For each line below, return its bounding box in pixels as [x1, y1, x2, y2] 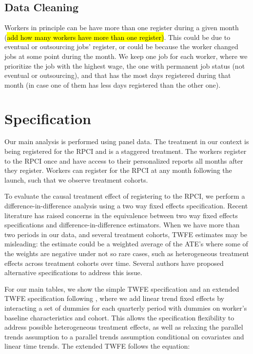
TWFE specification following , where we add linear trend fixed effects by [4, 293, 224, 303]
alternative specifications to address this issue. [4, 267, 142, 278]
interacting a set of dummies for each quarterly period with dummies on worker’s [4, 302, 247, 313]
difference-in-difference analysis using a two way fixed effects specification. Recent [4, 201, 248, 211]
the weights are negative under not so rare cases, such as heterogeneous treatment [4, 248, 249, 259]
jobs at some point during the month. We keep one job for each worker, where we [4, 51, 248, 61]
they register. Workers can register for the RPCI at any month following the [4, 165, 232, 175]
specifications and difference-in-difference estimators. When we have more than [4, 220, 240, 230]
